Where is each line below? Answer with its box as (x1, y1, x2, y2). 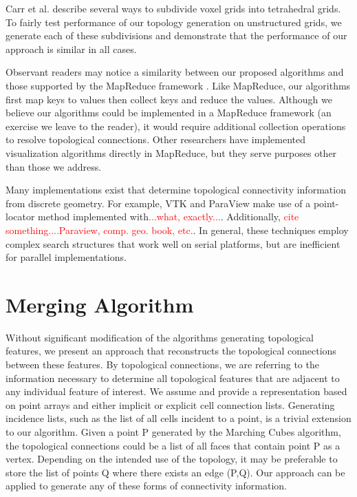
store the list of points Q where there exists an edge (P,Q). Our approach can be (6, 465, 345, 479)
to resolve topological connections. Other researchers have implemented (6, 132, 306, 147)
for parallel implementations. (6, 250, 127, 264)
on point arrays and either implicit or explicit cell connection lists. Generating (6, 397, 335, 412)
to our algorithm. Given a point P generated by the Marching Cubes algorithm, (6, 424, 341, 438)
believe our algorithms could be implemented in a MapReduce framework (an (6, 105, 332, 120)
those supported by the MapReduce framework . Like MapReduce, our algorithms (6, 78, 351, 92)
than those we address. (6, 159, 102, 173)
